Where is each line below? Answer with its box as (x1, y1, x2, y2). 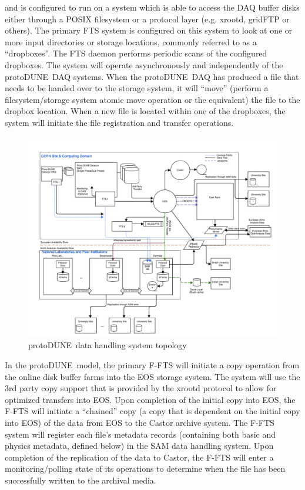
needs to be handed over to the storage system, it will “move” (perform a (5, 82, 269, 94)
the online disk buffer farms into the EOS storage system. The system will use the (5, 370, 300, 382)
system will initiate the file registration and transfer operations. (5, 116, 234, 128)
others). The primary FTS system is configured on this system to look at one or (5, 24, 293, 36)
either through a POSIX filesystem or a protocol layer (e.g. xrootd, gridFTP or (5, 12, 290, 25)
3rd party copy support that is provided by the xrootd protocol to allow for (5, 382, 277, 394)
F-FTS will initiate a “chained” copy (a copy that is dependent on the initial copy (5, 405, 300, 417)
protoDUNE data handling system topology (28, 339, 187, 351)
